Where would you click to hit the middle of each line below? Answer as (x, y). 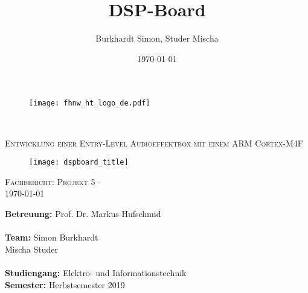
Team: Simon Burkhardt (52, 237)
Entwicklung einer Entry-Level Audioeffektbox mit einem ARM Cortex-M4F (154, 143)
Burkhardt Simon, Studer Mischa (157, 38)
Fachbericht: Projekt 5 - (53, 181)
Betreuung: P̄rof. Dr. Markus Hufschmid (83, 213)
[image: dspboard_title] (79, 162)
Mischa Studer (32, 249)
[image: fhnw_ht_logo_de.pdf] (90, 103)
